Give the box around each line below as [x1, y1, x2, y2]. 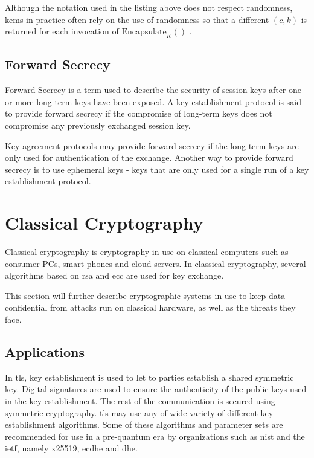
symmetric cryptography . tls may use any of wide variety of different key [5, 406, 274, 419]
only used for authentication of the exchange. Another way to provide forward [5, 151, 293, 164]
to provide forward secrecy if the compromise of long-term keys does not [5, 107, 272, 120]
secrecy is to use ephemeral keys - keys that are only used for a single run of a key [5, 163, 309, 175]
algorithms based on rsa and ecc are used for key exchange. [5, 269, 224, 282]
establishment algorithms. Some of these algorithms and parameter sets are [5, 418, 283, 431]
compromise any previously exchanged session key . [5, 118, 191, 131]
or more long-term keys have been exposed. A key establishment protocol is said [5, 95, 301, 108]
